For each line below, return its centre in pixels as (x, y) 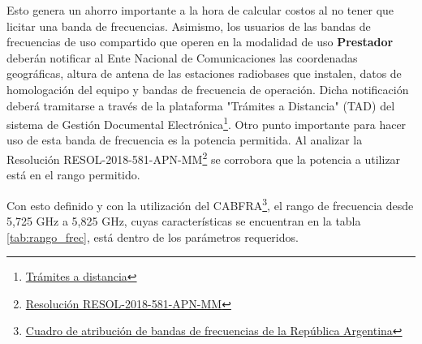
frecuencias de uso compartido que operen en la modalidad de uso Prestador (200, 42)
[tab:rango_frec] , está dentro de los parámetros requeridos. (153, 236)
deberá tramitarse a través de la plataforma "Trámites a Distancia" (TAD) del (201, 105)
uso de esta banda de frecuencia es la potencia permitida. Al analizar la (185, 140)
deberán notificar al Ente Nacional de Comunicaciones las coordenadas (182, 57)
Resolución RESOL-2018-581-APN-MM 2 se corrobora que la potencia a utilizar (204, 158)
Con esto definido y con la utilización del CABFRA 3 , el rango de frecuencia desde (210, 204)
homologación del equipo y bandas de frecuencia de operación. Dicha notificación (208, 89)
